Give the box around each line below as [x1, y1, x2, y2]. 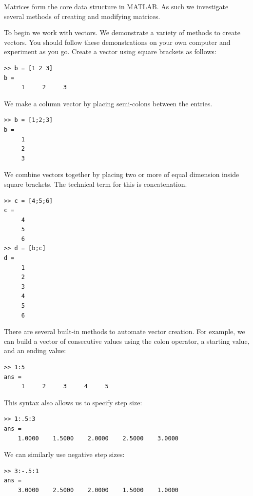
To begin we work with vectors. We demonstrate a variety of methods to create [4, 27, 240, 38]
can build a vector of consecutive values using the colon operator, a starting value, [4, 336, 250, 346]
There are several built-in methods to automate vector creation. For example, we [4, 326, 245, 337]
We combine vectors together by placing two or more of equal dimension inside [4, 169, 239, 179]
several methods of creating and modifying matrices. [4, 11, 160, 21]
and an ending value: [4, 345, 66, 356]
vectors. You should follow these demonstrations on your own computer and [4, 37, 231, 47]
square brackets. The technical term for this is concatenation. [4, 179, 187, 189]
